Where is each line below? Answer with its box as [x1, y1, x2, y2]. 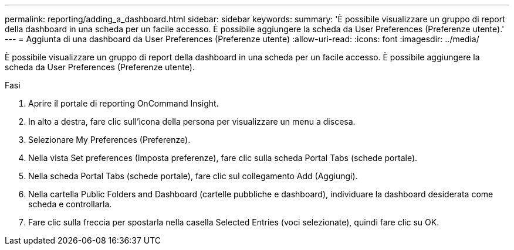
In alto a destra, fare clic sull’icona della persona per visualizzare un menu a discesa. [28, 117, 356, 126]
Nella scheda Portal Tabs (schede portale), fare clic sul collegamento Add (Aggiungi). [28, 171, 358, 181]
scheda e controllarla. [28, 199, 112, 209]
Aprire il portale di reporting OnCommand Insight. [28, 98, 219, 108]
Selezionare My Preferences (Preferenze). [28, 135, 191, 145]
